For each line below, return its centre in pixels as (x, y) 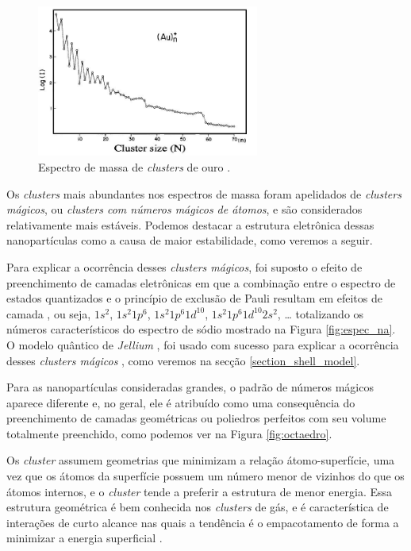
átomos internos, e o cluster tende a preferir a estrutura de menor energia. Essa (200, 491)
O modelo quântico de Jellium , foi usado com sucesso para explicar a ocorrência (203, 344)
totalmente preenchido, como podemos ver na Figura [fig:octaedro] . (169, 433)
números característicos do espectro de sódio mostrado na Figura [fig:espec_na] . (201, 329)
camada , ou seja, (49, 313)
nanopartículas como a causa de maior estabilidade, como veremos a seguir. (190, 240)
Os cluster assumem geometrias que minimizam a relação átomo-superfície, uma (201, 460)
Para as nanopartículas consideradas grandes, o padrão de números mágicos (190, 387)
